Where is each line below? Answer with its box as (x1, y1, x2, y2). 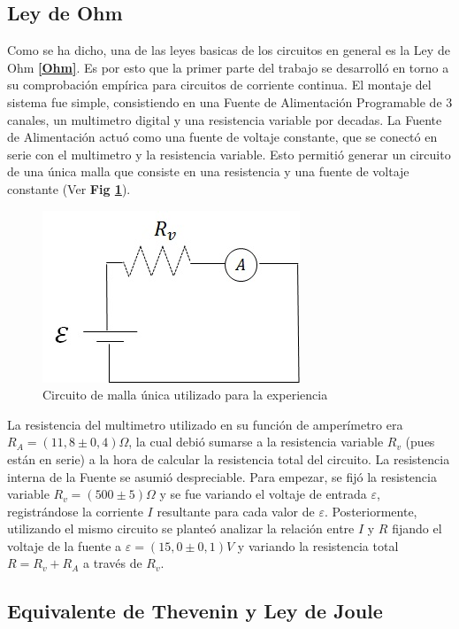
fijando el (392, 519, 442, 538)
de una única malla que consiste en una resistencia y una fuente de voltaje (7, 162, 409, 181)
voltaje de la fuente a (7, 536, 122, 555)
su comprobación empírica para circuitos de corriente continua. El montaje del (7, 75, 432, 94)
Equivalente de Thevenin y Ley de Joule (7, 597, 383, 625)
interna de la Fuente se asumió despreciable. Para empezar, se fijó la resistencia (7, 467, 437, 485)
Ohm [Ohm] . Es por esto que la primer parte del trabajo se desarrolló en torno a (7, 58, 449, 76)
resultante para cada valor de (157, 501, 315, 520)
